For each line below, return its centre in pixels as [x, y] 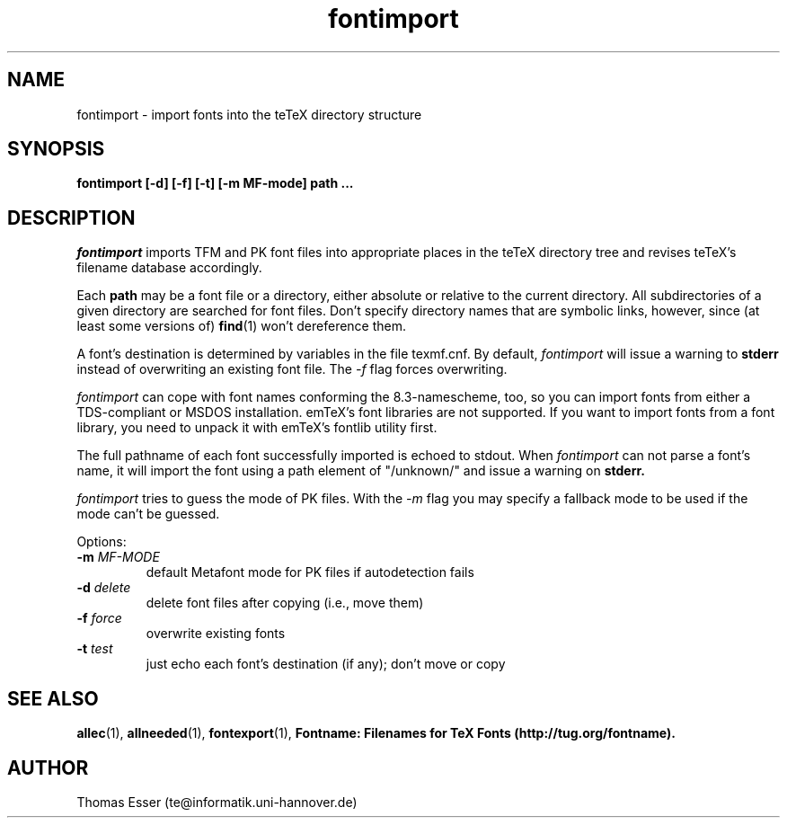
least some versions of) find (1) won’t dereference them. [242, 326]
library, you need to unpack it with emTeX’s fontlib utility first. [257, 428]
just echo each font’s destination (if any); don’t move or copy [326, 664]
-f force [99, 618]
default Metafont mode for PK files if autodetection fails [310, 572]
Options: [102, 542]
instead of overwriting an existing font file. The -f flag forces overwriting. [292, 369]
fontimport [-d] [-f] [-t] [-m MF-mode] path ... [215, 183]
